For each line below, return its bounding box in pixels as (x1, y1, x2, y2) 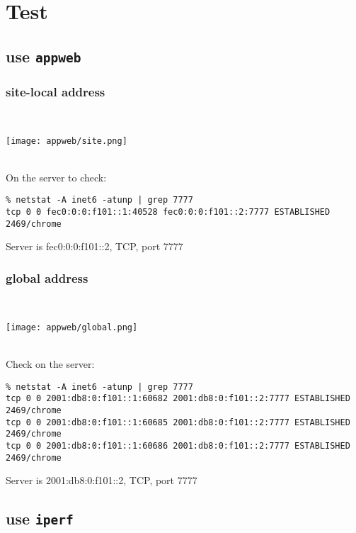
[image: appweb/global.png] (6, 322, 138, 332)
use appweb (6, 45, 81, 67)
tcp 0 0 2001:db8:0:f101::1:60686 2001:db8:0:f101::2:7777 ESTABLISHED (6, 440, 350, 451)
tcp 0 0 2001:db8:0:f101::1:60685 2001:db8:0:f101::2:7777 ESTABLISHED (6, 417, 350, 427)
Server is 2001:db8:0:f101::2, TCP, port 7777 (6, 473, 197, 488)
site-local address (6, 82, 105, 100)
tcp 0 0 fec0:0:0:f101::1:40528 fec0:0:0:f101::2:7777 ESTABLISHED (6, 207, 331, 218)
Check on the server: (6, 357, 95, 371)
